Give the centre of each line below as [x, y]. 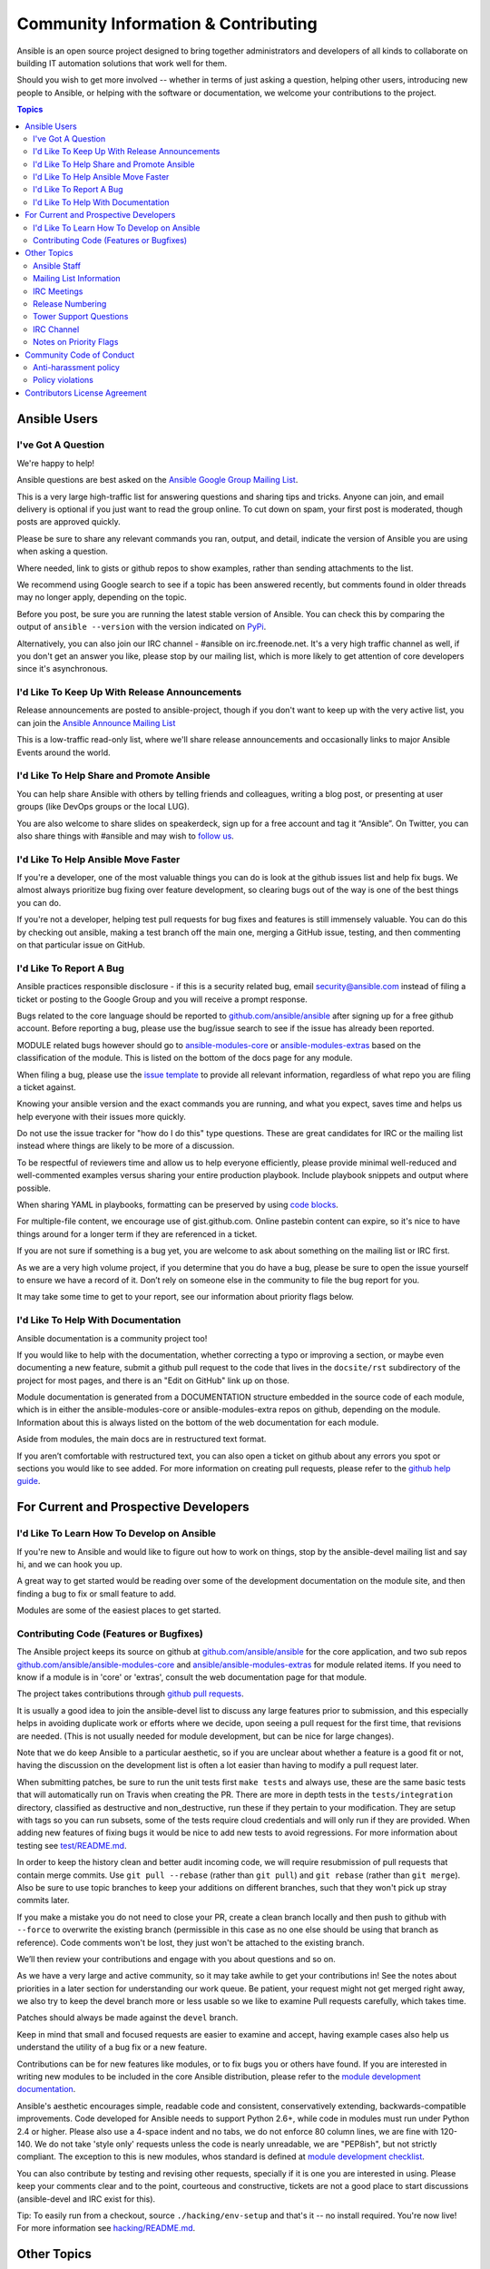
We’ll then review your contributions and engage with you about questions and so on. [176, 1959]
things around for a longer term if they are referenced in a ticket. [137, 1233]
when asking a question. [63, 551]
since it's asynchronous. [63, 669]
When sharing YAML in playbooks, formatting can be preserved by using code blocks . [178, 1205]
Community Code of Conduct [80, 355]
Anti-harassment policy [76, 367]
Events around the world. [64, 752]
